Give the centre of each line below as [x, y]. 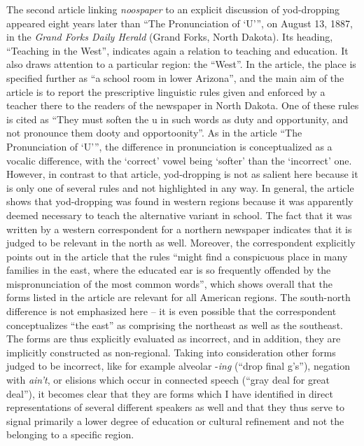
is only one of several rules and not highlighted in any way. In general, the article [180, 187]
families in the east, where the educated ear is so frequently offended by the [169, 270]
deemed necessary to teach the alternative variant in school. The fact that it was [179, 215]
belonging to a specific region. [70, 434]
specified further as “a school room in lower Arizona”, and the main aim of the [175, 77]
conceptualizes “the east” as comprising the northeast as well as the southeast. [175, 325]
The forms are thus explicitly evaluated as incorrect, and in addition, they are [174, 339]
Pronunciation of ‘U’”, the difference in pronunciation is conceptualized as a [169, 146]
